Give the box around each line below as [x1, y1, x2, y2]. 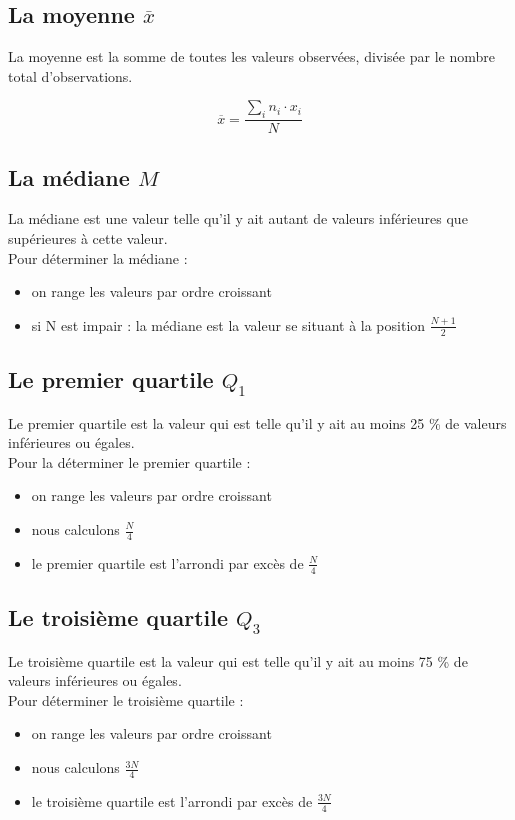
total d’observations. [8, 65, 133, 86]
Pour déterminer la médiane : [8, 247, 188, 268]
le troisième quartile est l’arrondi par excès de [31, 790, 313, 811]
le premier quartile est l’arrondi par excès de [31, 552, 304, 573]
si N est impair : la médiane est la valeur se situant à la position [31, 314, 426, 335]
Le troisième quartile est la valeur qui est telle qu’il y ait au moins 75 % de [8, 650, 468, 671]
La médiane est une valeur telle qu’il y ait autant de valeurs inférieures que [8, 208, 468, 229]
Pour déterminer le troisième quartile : [8, 689, 244, 710]
